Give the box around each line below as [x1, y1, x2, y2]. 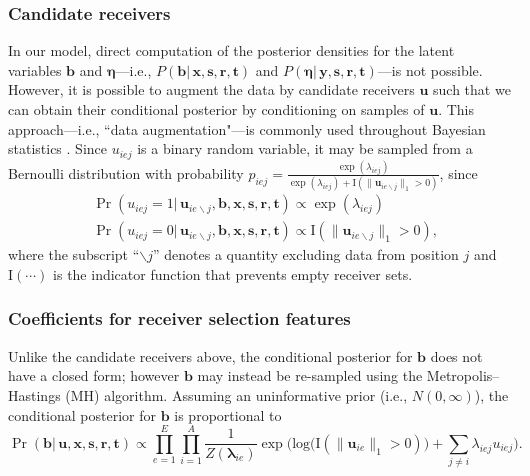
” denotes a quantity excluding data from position [153, 244, 459, 265]
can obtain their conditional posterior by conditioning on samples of [8, 99, 425, 119]
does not [430, 345, 483, 366]
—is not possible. [377, 59, 483, 80]
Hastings [8, 384, 61, 405]
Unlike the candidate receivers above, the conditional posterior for [8, 345, 413, 366]
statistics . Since [8, 138, 108, 159]
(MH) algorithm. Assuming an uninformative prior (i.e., [65, 384, 408, 405]
